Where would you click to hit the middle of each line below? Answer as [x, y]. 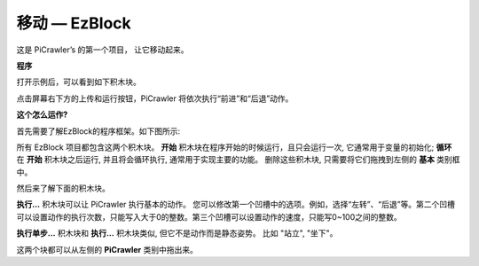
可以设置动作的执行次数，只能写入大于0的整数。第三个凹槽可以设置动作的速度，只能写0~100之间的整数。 [209, 216]
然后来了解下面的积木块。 [63, 188]
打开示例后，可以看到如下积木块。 [79, 82]
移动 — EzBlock [74, 23]
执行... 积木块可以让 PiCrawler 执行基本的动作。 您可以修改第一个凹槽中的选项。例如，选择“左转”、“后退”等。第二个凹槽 [236, 205]
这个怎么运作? [42, 114]
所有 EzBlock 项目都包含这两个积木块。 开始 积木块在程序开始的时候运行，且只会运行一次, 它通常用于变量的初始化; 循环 [234, 147]
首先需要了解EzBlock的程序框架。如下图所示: [98, 131]
